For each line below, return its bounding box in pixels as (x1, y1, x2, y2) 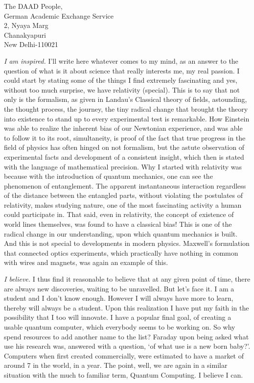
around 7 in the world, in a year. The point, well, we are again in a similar (4, 360, 228, 370)
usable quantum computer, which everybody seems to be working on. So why (4, 322, 235, 332)
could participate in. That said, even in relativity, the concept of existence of (4, 209, 234, 219)
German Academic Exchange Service (4, 10, 114, 21)
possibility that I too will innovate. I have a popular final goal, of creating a (4, 312, 231, 322)
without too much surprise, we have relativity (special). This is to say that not (4, 84, 240, 95)
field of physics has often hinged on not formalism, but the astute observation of (4, 142, 244, 152)
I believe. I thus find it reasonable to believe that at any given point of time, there (4, 274, 251, 284)
